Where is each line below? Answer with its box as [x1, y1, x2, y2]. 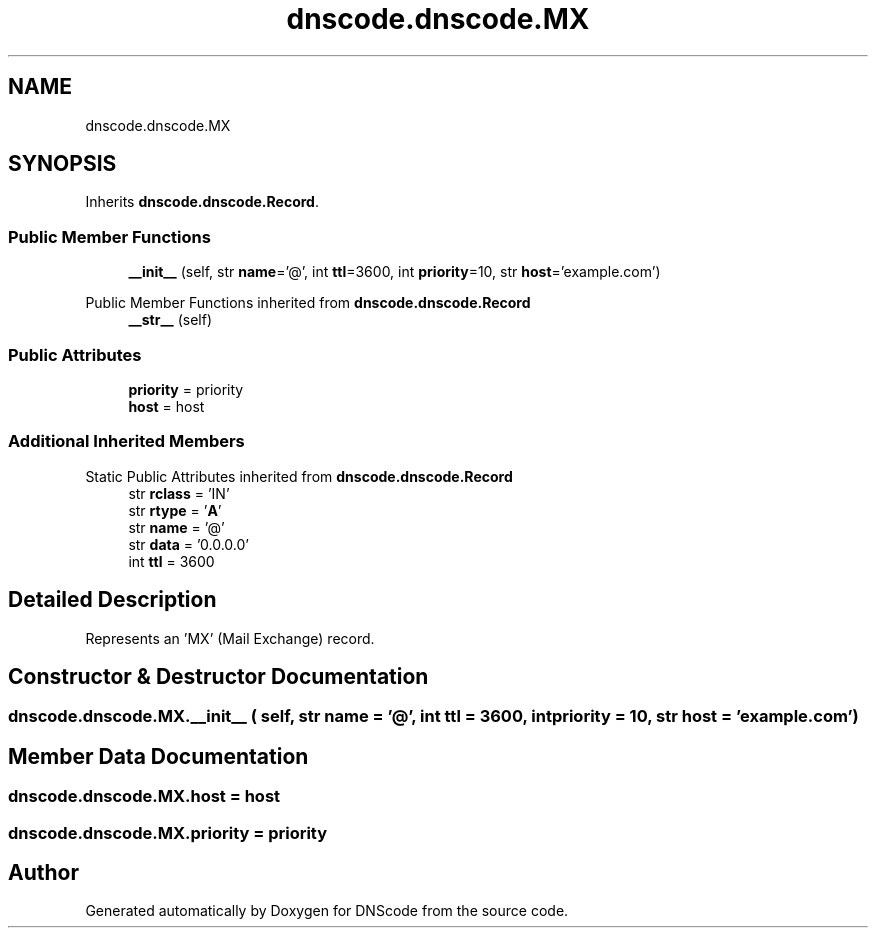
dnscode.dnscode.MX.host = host [8, 786, 281, 807]
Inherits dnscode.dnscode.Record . [85, 193, 319, 211]
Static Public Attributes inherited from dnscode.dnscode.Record [85, 467, 513, 485]
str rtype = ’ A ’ [128, 501, 222, 519]
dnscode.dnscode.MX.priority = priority [8, 822, 328, 843]
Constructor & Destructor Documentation [8, 663, 429, 689]
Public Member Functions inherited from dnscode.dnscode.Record [85, 294, 531, 312]
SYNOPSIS [8, 151, 117, 177]
